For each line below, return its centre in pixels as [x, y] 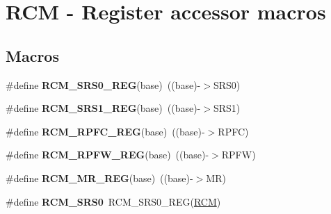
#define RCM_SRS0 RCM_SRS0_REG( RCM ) [113, 201]
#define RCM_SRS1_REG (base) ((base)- [103, 108]
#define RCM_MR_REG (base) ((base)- [99, 178]
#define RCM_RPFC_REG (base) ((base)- [105, 131]
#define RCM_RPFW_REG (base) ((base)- [107, 155]
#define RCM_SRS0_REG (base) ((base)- [103, 84]
